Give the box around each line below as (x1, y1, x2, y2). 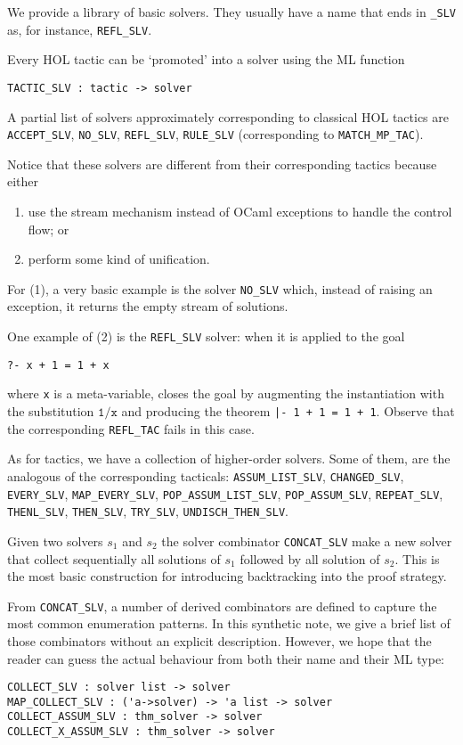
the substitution (7, 402, 94, 420)
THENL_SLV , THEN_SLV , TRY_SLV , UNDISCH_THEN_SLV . (7, 502, 288, 520)
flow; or (28, 219, 69, 238)
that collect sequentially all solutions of (7, 549, 221, 568)
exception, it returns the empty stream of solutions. (7, 297, 288, 315)
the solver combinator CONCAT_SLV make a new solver (161, 531, 452, 550)
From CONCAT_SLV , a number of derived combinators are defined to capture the (7, 596, 437, 615)
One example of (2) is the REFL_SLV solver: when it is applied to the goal (7, 327, 405, 346)
